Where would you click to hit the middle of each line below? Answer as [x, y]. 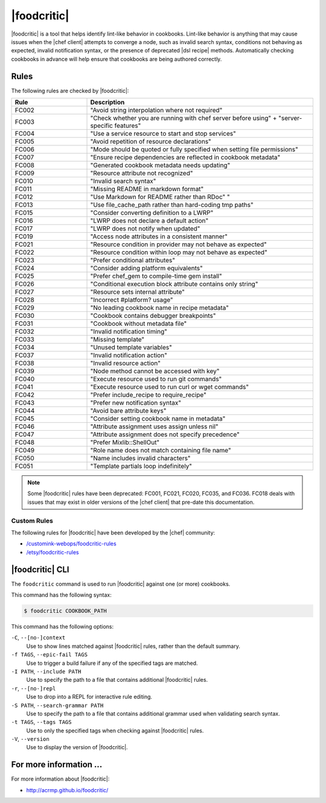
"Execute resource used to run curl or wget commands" [170, 387]
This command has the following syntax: [61, 595]
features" [128, 125]
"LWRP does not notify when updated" [145, 229]
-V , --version [30, 739]
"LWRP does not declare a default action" [149, 221]
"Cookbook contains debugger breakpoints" [153, 316]
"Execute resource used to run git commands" [156, 379]
